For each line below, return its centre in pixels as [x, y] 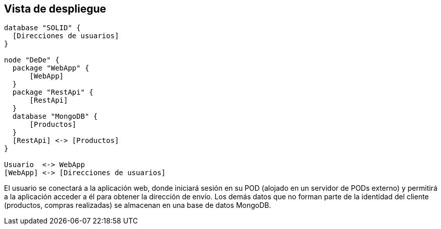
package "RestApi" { [53, 92]
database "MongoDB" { [55, 117]
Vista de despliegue [55, 9]
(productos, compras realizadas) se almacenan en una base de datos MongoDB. [138, 205]
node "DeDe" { [32, 60]
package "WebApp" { [51, 68]
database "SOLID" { [42, 28]
